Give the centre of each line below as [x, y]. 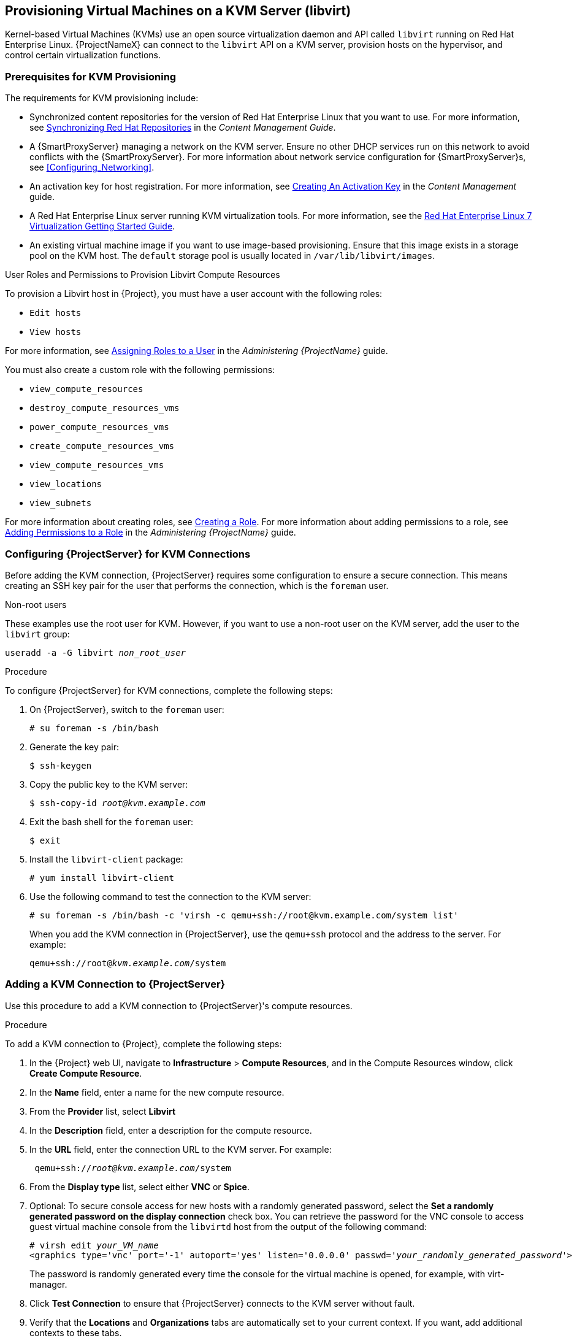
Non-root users [36, 604]
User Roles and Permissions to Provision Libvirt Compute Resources [143, 275]
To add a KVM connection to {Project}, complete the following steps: [143, 1044]
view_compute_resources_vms [97, 465]
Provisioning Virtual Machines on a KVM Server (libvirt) [178, 11]
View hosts [55, 332]
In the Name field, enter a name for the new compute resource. [157, 1092]
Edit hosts [55, 313]
